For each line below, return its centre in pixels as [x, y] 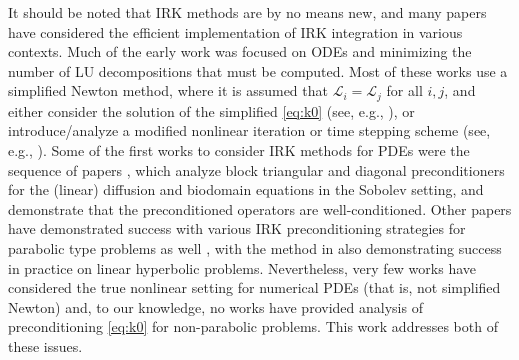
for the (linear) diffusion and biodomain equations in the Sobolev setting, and [246, 189]
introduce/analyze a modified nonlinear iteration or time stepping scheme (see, [249, 130]
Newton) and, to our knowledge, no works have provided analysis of [215, 306]
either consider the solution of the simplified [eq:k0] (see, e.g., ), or [211, 110]
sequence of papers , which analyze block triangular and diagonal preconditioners [256, 169]
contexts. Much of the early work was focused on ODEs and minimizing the [240, 51]
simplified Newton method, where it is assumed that [168, 90]
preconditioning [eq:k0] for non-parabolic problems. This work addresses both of [253, 326]
